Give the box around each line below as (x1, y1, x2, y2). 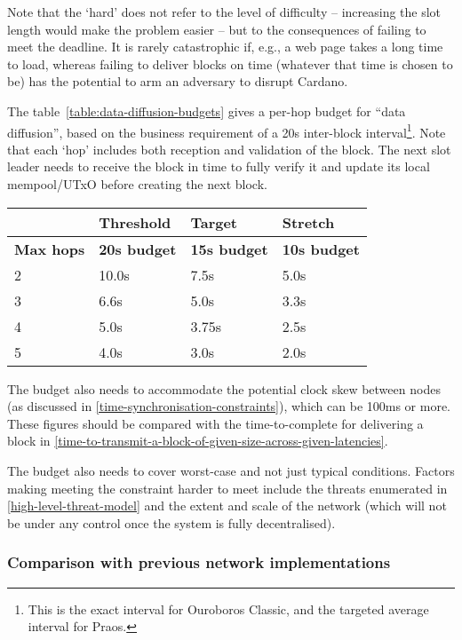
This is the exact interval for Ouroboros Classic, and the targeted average (28, 599, 429, 618)
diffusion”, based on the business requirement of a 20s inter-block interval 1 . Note (7, 120, 446, 141)
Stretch (282, 211, 335, 233)
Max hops (14, 238, 85, 259)
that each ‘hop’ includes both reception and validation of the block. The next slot (7, 139, 451, 158)
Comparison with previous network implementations (7, 551, 391, 573)
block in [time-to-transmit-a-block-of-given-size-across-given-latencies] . (7, 431, 388, 450)
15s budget (190, 238, 268, 259)
